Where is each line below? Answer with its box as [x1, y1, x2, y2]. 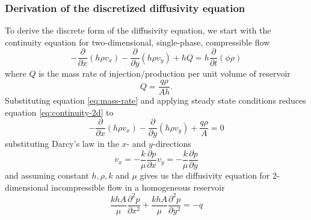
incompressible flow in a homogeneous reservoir [51, 180, 225, 193]
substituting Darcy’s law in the [5, 137, 119, 150]
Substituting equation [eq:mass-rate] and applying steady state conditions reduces [5, 94, 306, 107]
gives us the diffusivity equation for [140, 169, 270, 182]
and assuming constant [5, 169, 89, 182]
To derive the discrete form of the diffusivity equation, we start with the [5, 24, 271, 37]
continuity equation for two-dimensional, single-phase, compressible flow [5, 35, 270, 48]
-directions [152, 137, 191, 150]
